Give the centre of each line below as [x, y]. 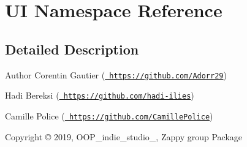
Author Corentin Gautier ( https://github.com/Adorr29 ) [116, 74]
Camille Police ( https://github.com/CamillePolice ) [109, 115]
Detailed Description [72, 49]
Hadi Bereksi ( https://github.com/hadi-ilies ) [100, 95]
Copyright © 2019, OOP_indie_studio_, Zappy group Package [124, 136]
